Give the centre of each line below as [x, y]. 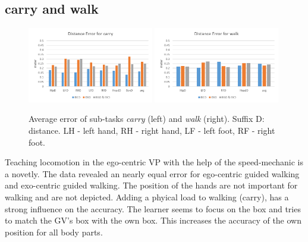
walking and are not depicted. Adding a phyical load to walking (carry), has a [147, 197]
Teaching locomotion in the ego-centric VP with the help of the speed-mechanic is [154, 162]
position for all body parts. [54, 232]
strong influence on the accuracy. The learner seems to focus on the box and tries [153, 208]
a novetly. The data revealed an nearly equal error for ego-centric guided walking [152, 173]
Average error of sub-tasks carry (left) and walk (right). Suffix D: [147, 119]
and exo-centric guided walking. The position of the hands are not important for [151, 185]
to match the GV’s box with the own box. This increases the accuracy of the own [153, 220]
